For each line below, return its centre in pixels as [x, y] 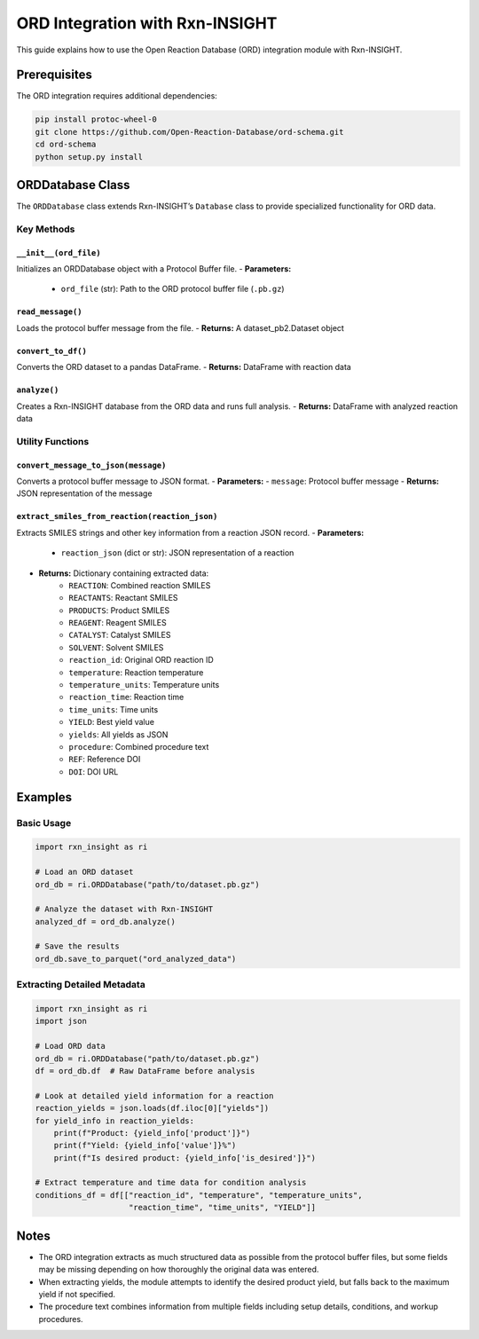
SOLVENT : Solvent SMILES [116, 647]
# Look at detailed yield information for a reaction [154, 1095]
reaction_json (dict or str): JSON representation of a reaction [177, 553]
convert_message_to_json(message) [91, 465]
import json [61, 1021]
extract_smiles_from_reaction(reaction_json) [117, 516]
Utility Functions [53, 441]
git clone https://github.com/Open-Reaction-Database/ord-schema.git [189, 132]
